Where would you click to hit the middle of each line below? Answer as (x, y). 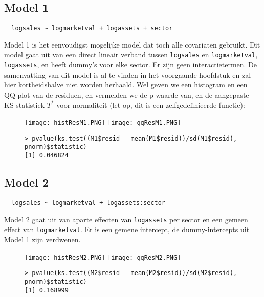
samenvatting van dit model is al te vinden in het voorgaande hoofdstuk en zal (128, 74)
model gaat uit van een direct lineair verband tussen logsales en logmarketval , (131, 54)
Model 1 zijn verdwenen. (42, 239)
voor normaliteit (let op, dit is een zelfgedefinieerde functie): (151, 105)
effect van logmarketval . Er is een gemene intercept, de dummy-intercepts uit (127, 229)
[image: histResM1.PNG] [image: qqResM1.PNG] (103, 123)
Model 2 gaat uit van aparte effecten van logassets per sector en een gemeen (126, 219)
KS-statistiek (25, 105)
